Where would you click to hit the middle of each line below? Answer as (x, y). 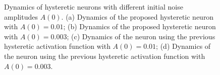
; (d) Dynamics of (183, 46)
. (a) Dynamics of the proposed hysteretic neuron (137, 16)
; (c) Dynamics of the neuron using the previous (141, 36)
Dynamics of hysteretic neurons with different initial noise (94, 7)
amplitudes (21, 16)
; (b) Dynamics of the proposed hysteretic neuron (140, 26)
